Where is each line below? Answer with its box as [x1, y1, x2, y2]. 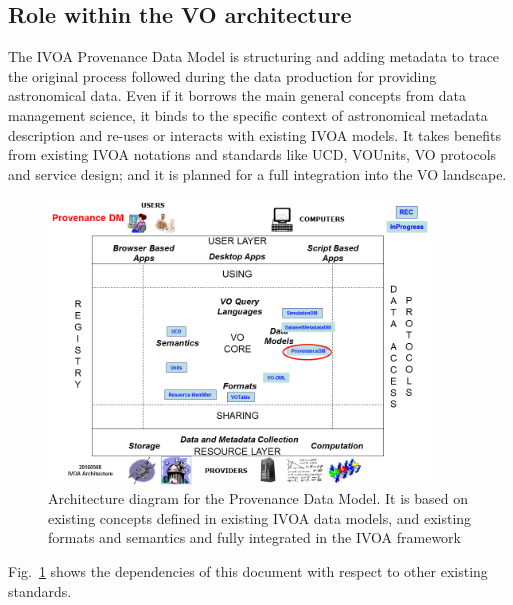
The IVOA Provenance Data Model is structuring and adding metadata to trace [8, 46, 500, 67]
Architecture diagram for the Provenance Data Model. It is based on [48, 488, 468, 509]
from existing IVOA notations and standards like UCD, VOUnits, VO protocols [8, 144, 497, 165]
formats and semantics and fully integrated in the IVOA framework [48, 527, 461, 548]
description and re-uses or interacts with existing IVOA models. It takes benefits [8, 124, 502, 145]
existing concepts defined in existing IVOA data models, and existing [48, 507, 472, 528]
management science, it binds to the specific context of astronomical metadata [8, 104, 488, 125]
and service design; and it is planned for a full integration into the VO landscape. [8, 163, 507, 184]
